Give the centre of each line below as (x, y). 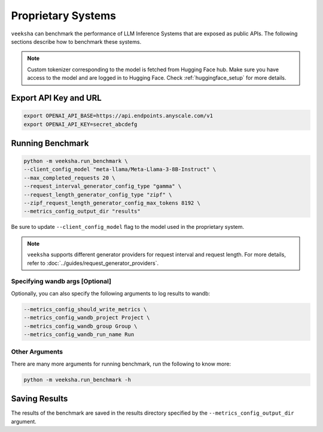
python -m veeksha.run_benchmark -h (77, 380)
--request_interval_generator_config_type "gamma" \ (103, 186)
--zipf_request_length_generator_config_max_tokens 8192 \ (112, 203)
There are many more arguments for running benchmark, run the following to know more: (121, 364)
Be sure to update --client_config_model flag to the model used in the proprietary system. (128, 227)
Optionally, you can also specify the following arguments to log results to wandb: (111, 293)
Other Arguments (37, 352)
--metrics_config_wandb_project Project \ (87, 318)
